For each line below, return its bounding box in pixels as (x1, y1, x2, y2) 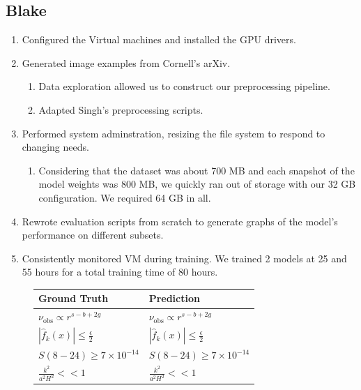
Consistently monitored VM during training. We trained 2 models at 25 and (22, 250, 347, 265)
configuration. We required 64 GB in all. (38, 190, 211, 204)
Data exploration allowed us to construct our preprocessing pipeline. (38, 79, 330, 93)
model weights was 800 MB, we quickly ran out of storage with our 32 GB (38, 177, 356, 191)
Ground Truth (38, 291, 109, 306)
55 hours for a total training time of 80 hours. (22, 264, 218, 279)
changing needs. (22, 140, 89, 154)
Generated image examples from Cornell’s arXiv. (22, 55, 231, 70)
